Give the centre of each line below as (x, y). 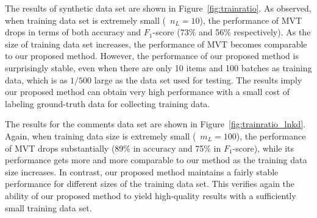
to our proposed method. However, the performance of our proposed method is (152, 56)
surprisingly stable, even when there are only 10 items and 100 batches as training (158, 67)
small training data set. (48, 207)
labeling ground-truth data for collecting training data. (108, 103)
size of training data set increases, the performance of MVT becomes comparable (156, 44)
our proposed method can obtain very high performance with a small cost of (148, 92)
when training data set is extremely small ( (85, 20)
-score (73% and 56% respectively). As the (232, 32)
